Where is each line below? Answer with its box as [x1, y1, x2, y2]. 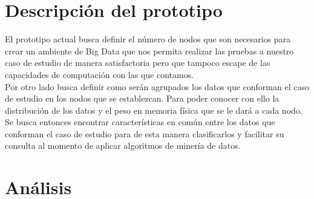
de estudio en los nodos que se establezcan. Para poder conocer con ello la [5, 92, 280, 105]
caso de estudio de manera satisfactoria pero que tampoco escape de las [5, 56, 270, 69]
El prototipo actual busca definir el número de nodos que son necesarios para [5, 33, 291, 45]
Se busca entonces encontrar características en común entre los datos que [5, 116, 275, 128]
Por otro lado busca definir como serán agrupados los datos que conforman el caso [5, 80, 309, 93]
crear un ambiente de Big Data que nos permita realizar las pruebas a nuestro [5, 44, 294, 57]
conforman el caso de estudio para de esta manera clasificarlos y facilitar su [5, 127, 284, 140]
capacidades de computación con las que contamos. [5, 68, 194, 80]
